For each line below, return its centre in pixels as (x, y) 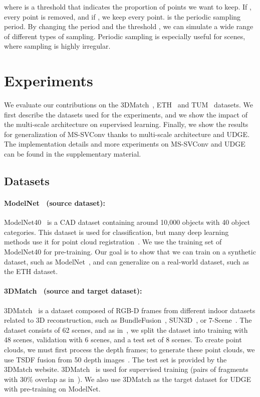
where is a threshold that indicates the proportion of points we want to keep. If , (128, 7)
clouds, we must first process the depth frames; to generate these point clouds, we (129, 349)
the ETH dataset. (31, 271)
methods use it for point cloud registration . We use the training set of (113, 242)
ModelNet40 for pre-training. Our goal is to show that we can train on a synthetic (130, 252)
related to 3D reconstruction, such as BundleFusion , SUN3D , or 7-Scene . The (128, 320)
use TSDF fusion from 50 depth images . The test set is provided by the (115, 359)
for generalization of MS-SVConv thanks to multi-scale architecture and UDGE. (127, 134)
